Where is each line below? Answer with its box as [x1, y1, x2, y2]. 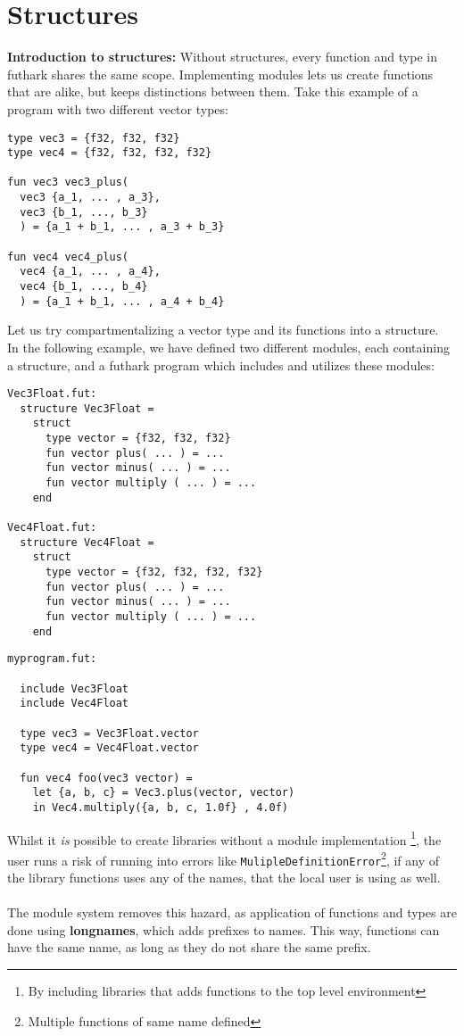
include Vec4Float [20, 697, 129, 710]
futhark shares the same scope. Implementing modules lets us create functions [7, 64, 434, 83]
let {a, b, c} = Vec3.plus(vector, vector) [32, 786, 295, 800]
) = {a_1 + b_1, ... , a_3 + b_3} [20, 220, 225, 234]
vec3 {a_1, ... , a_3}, [20, 191, 161, 204]
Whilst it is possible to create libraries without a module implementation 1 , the [7, 827, 442, 849]
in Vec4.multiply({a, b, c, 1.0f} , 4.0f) [32, 800, 288, 814]
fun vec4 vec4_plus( [7, 250, 129, 263]
